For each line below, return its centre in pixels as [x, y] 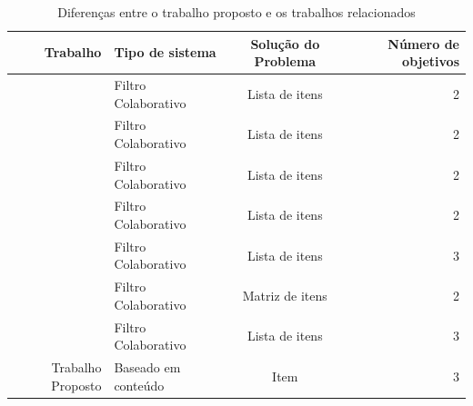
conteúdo [139, 385]
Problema [285, 61]
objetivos [431, 61]
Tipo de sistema [165, 52]
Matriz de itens [285, 296]
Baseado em [147, 367]
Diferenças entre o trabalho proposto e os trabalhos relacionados [236, 12]
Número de [423, 43]
